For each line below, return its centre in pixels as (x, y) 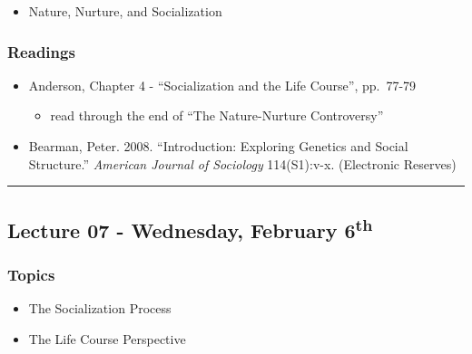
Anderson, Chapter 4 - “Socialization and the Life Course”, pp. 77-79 (222, 85)
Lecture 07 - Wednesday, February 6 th (190, 228)
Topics (31, 274)
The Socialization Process (100, 308)
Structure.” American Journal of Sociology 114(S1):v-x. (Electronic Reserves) (242, 163)
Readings (41, 51)
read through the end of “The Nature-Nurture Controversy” (217, 115)
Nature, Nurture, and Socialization (125, 11)
